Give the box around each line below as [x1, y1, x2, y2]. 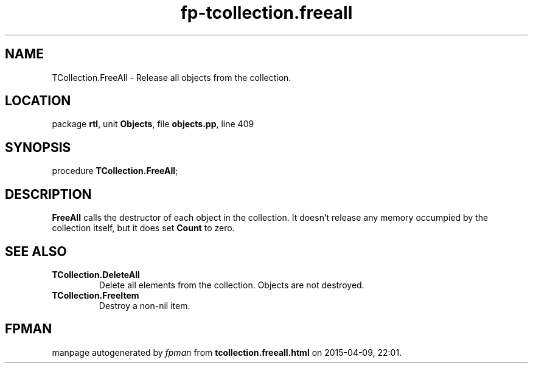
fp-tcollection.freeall [180, 2, 353, 23]
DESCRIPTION [5, 186, 92, 202]
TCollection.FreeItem [52, 290, 139, 300]
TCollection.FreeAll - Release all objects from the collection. [52, 72, 291, 83]
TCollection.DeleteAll [52, 269, 140, 280]
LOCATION [5, 93, 71, 109]
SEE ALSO [5, 243, 67, 259]
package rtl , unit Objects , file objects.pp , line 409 [52, 119, 254, 130]
